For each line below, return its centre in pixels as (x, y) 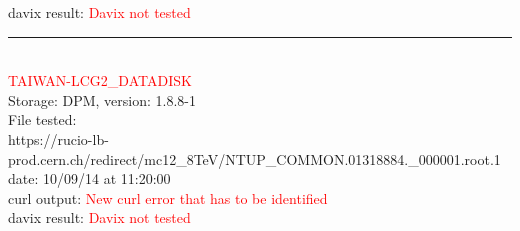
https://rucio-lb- (58, 138)
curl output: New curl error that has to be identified (168, 197)
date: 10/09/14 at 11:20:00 (89, 178)
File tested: (42, 119)
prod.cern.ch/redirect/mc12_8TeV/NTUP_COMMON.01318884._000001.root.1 (254, 158)
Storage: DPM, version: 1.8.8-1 (102, 99)
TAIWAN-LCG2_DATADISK (100, 80)
